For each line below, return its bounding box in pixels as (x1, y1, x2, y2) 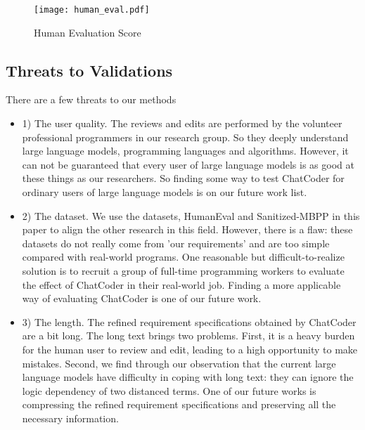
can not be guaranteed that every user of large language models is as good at (22, 157, 354, 171)
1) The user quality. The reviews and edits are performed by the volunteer (22, 116, 342, 131)
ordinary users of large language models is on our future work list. (22, 185, 307, 200)
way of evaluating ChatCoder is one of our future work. (22, 291, 262, 306)
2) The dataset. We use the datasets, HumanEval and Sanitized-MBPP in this (22, 208, 360, 223)
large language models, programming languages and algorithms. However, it (22, 143, 349, 158)
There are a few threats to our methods (6, 92, 177, 107)
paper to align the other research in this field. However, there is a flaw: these (22, 222, 353, 237)
